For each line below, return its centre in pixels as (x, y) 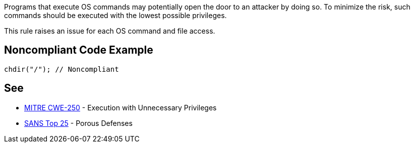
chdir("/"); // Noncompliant (62, 69)
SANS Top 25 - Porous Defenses (78, 123)
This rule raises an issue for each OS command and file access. (110, 31)
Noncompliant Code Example (79, 50)
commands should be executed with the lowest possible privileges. (115, 15)
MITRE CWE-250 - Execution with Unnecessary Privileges (121, 107)
